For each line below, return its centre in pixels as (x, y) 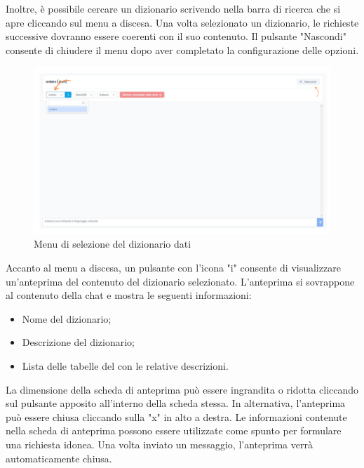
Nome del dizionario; (67, 318)
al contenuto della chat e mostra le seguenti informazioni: (129, 295)
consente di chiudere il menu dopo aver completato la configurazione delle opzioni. (182, 49)
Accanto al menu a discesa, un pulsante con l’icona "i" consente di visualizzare (173, 268)
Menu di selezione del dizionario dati (113, 244)
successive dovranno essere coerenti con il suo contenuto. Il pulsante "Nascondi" (176, 36)
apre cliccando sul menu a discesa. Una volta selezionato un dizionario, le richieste (182, 22)
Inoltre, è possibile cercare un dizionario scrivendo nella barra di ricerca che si (173, 8)
